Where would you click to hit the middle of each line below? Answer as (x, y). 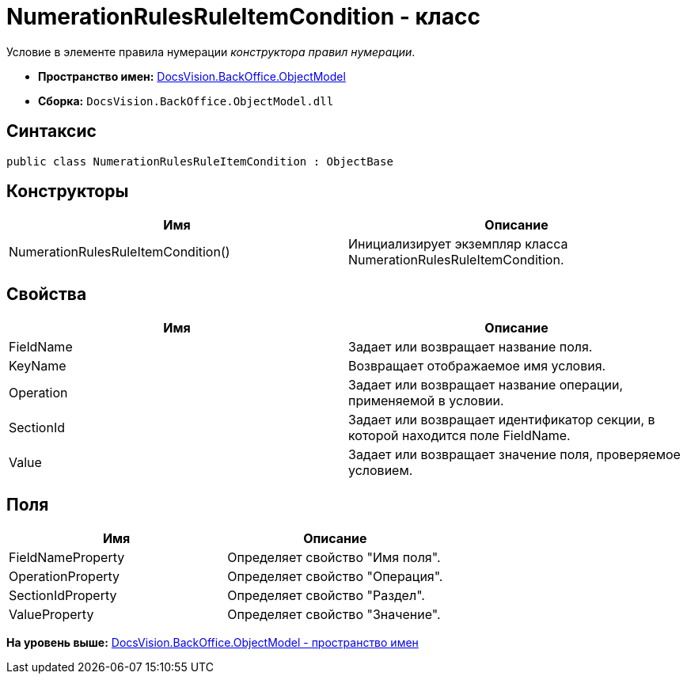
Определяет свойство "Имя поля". (334, 558)
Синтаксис (51, 131)
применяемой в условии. (426, 401)
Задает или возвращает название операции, (486, 385)
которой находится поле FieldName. (459, 436)
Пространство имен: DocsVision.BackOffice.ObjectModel (192, 76)
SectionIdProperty (63, 596)
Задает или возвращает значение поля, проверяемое (514, 455)
